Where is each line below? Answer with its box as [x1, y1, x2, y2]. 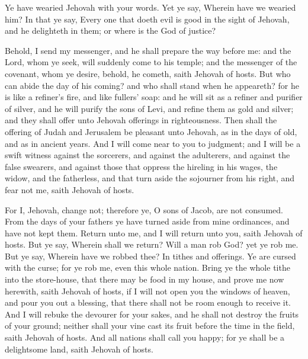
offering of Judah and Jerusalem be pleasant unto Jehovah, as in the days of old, [5, 125, 297, 137]
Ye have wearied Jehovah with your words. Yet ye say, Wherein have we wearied [5, 1, 296, 13]
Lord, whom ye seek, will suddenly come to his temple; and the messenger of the [5, 56, 297, 68]
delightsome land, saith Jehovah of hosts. [5, 342, 153, 355]
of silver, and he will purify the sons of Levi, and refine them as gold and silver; [5, 102, 294, 114]
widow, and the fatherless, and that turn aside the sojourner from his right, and [5, 172, 295, 184]
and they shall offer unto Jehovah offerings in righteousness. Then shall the [5, 114, 277, 126]
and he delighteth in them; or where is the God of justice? [5, 24, 216, 37]
